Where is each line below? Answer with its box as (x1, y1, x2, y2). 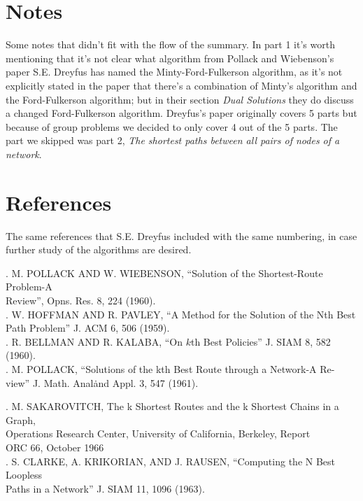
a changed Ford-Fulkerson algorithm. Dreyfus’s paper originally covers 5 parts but (6, 106, 357, 120)
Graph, (6, 412, 36, 427)
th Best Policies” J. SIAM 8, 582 (190, 334, 331, 348)
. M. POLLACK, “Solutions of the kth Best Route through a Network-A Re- (6, 361, 335, 376)
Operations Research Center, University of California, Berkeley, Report (6, 426, 311, 441)
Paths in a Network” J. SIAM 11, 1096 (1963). (6, 481, 205, 495)
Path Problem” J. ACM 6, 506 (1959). (6, 320, 170, 335)
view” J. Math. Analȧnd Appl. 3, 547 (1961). (6, 375, 199, 390)
